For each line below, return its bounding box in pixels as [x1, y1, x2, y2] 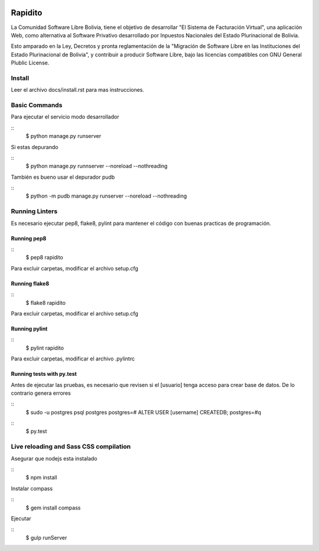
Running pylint [11, 325, 48, 332]
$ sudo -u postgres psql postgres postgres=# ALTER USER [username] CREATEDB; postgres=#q [25, 408, 261, 415]
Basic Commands [11, 101, 63, 109]
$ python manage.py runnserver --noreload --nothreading [25, 163, 168, 170]
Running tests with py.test [11, 370, 77, 378]
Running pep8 [11, 234, 47, 242]
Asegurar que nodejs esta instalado [11, 455, 97, 462]
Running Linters [11, 207, 58, 215]
